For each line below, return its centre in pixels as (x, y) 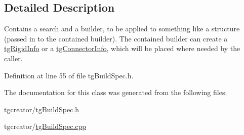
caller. (13, 58)
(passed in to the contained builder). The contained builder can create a (116, 38)
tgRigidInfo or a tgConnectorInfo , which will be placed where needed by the (122, 48)
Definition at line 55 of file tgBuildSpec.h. (69, 75)
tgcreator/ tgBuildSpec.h (42, 109)
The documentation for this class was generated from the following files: (116, 92)
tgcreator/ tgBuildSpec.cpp (45, 126)
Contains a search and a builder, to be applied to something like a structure (122, 29)
